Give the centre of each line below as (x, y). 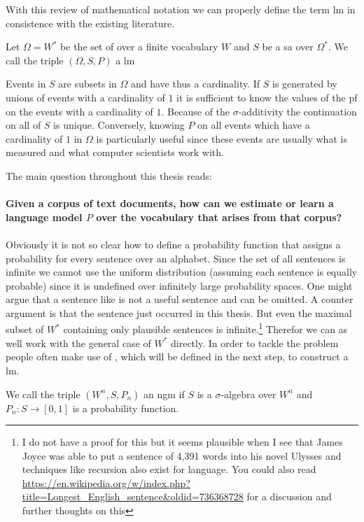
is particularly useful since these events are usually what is (222, 138)
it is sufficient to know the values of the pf (267, 97)
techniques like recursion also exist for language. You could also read (169, 469)
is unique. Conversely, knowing (119, 125)
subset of (25, 329)
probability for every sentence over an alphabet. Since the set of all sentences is (176, 258)
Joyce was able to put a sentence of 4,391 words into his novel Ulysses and (182, 455)
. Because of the (196, 111)
